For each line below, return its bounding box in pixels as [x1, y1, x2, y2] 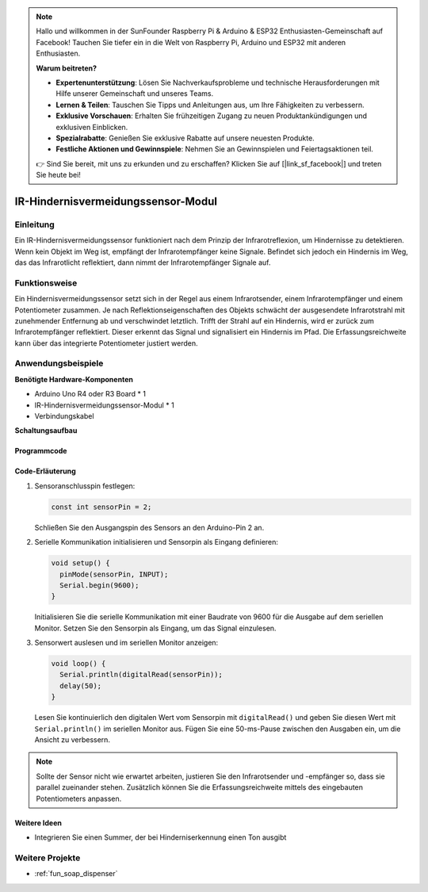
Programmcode [14, 446, 67, 456]
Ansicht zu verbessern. [34, 735, 111, 745]
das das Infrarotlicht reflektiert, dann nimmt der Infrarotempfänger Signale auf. [14, 258, 271, 267]
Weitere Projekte [14, 852, 81, 863]
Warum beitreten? [36, 63, 97, 73]
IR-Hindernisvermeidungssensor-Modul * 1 [34, 400, 174, 410]
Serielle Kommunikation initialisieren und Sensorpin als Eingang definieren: [34, 538, 279, 547]
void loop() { [51, 659, 106, 668]
